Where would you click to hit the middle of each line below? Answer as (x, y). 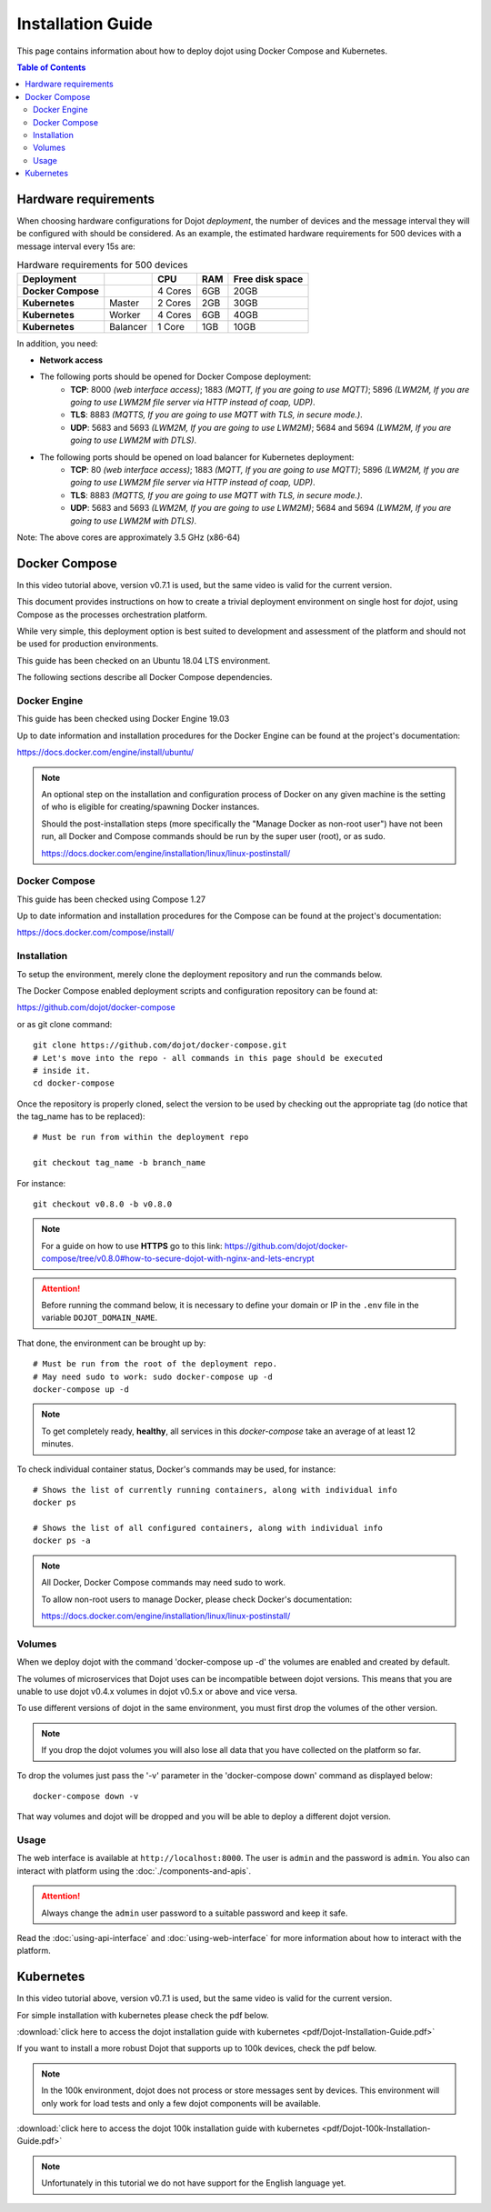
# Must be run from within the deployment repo (141, 1137)
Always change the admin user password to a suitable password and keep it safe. (195, 1913)
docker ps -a (62, 1541)
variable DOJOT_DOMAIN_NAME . (100, 1317)
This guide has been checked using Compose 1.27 (111, 899)
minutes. (58, 1444)
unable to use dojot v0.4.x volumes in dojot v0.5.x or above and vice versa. (157, 1691)
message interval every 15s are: (76, 246)
